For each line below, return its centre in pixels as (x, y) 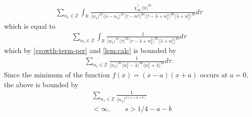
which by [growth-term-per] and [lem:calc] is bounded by (90, 50)
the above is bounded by (41, 84)
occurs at (214, 75)
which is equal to (30, 26)
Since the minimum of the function (57, 75)
